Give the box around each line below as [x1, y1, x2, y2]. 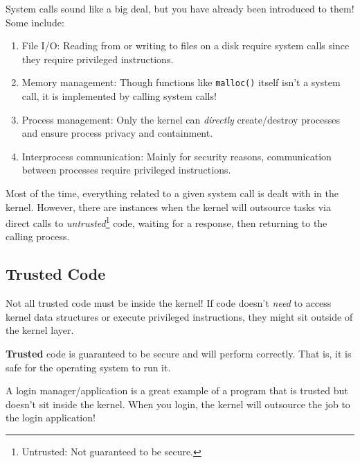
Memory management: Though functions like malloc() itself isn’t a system [21, 75, 341, 90]
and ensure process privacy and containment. [21, 126, 213, 140]
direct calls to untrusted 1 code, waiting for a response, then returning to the [6, 214, 327, 230]
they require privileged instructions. [21, 51, 174, 66]
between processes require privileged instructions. [21, 162, 231, 177]
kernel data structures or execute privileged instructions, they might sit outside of [6, 309, 353, 323]
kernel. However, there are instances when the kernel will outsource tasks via [6, 199, 331, 214]
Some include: [6, 15, 64, 29]
